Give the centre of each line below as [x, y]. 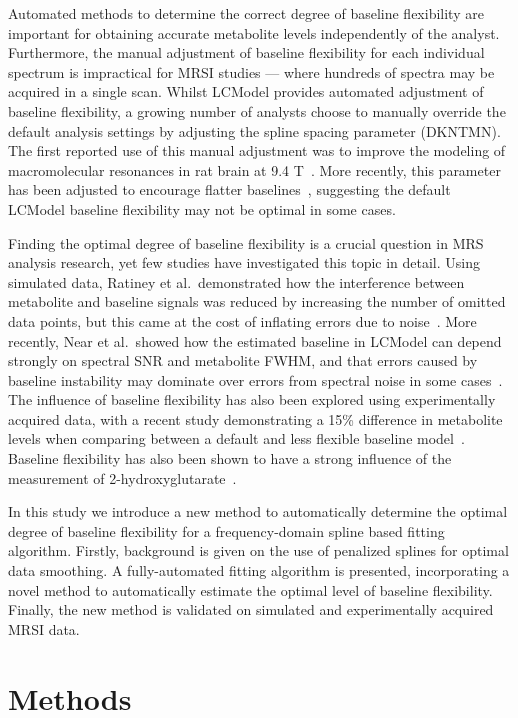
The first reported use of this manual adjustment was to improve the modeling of [257, 150]
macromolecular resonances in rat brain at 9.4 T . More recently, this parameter [254, 169]
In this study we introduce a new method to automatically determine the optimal [258, 511]
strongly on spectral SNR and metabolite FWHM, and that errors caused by [243, 360]
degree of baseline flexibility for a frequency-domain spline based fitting [226, 530]
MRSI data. [44, 628]
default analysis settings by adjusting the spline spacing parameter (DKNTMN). [254, 130]
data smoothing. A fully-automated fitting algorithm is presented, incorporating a [259, 570]
